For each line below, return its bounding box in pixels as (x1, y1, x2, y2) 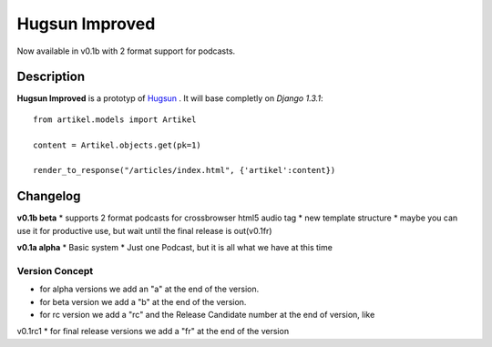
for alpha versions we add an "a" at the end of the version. (39, 283, 260, 295)
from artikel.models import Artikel (33, 114, 197, 125)
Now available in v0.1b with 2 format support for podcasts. (16, 46, 236, 56)
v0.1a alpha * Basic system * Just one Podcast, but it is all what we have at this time (16, 242, 333, 253)
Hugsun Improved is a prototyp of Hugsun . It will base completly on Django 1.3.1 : (16, 93, 323, 104)
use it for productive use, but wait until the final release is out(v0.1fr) (16, 225, 272, 236)
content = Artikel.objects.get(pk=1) (33, 139, 202, 150)
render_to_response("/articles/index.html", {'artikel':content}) (33, 165, 336, 176)
